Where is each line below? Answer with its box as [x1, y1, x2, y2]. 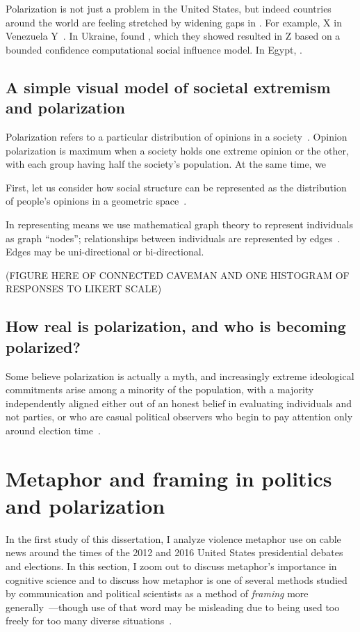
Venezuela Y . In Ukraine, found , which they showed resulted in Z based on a [6, 29, 341, 43]
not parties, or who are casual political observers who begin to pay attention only [6, 409, 353, 424]
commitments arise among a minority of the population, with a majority [6, 382, 314, 397]
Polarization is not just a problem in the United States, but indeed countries [6, 1, 332, 15]
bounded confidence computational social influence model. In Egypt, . [6, 42, 302, 56]
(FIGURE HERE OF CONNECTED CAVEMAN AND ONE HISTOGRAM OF [6, 267, 350, 282]
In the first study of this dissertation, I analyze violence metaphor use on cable [6, 531, 341, 546]
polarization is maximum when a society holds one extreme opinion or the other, [6, 143, 349, 157]
